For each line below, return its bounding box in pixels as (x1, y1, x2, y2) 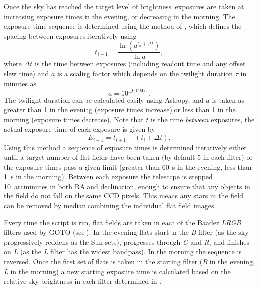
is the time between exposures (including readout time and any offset (34, 58, 246, 69)
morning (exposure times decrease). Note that (4, 114, 144, 124)
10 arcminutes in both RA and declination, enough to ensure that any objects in (4, 181, 250, 191)
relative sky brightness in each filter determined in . (4, 276, 162, 286)
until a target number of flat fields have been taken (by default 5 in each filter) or (4, 152, 253, 162)
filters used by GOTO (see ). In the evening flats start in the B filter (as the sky (4, 227, 249, 237)
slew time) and (4, 68, 49, 78)
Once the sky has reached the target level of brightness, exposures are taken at (4, 1, 244, 11)
